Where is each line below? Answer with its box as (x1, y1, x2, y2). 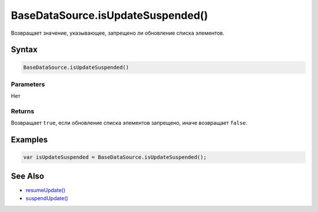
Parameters (11, 80, 45, 88)
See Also (11, 171, 44, 181)
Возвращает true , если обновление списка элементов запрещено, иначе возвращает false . (11, 120, 247, 127)
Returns (11, 107, 35, 115)
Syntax (11, 45, 38, 55)
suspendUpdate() (25, 195, 68, 202)
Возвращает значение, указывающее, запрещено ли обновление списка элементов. (11, 29, 225, 37)
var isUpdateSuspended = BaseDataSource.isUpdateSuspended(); (23, 154, 207, 161)
